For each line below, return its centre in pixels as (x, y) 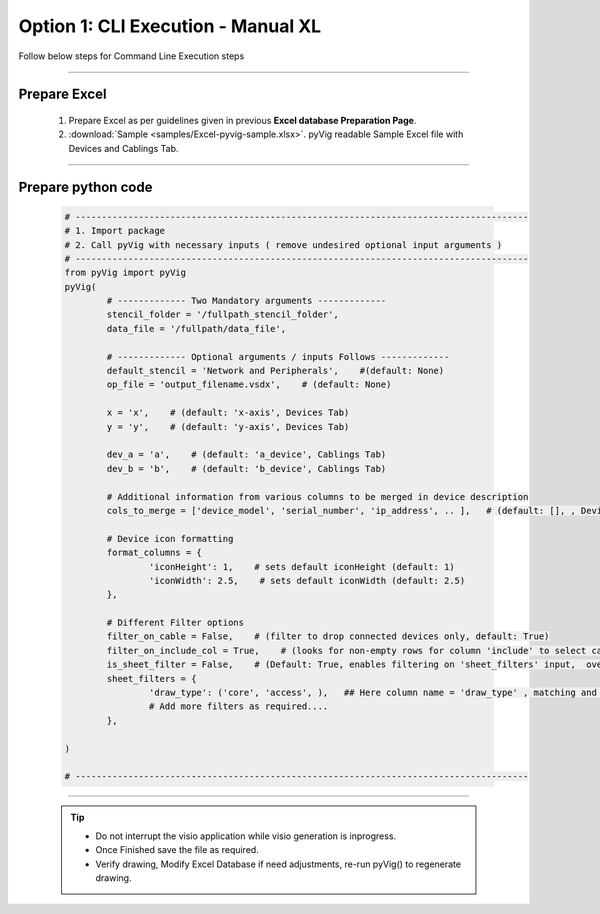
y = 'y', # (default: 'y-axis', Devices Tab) (228, 426)
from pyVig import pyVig (125, 273)
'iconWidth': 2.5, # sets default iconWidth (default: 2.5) (307, 580)
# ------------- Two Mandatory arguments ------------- (246, 301)
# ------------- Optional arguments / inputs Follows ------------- (278, 356)
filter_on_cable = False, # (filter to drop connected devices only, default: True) (328, 636)
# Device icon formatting (170, 538)
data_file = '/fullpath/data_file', (196, 328)
